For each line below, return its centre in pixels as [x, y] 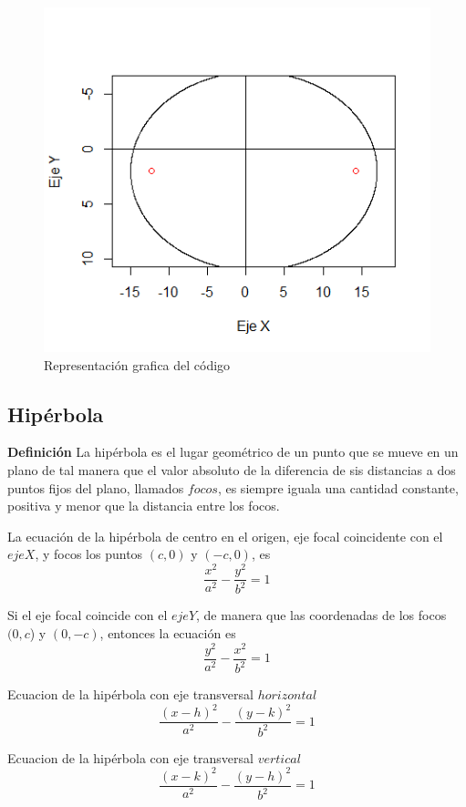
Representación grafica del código [137, 364]
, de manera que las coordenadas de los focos [321, 615]
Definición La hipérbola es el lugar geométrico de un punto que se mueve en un [233, 452]
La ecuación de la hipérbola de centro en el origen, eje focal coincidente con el [225, 536]
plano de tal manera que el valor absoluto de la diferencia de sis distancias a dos [232, 470]
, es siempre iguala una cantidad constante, [338, 487]
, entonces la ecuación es [168, 633]
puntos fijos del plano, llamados [96, 487]
